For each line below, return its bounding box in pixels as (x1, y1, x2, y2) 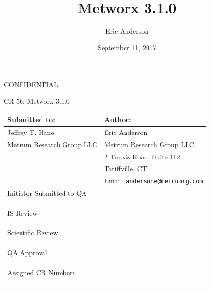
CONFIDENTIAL (4, 79, 58, 90)
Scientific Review (7, 227, 58, 238)
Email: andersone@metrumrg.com (104, 176, 203, 186)
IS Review (7, 207, 38, 218)
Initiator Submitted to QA (7, 188, 87, 198)
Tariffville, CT (104, 163, 147, 174)
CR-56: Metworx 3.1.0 (4, 95, 70, 106)
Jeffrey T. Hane (7, 127, 54, 137)
